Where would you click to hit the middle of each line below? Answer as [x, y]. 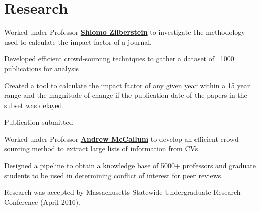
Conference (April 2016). [42, 202]
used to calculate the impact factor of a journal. [78, 41]
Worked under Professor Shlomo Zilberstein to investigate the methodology [125, 32]
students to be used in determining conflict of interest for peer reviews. [114, 175]
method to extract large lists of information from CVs [115, 148]
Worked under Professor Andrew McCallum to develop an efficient [111, 138]
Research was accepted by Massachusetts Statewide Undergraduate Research [122, 192]
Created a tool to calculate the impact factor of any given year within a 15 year [127, 85]
